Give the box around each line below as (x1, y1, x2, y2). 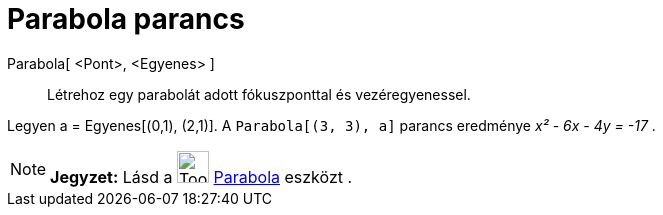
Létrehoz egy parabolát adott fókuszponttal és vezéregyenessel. (47, 85, 471, 103)
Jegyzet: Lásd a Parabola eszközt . (50, 166, 353, 187)
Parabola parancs (7, 2, 245, 36)
